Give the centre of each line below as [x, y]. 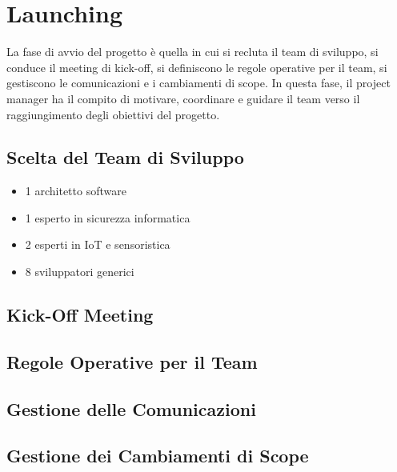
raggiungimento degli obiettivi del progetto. [113, 114]
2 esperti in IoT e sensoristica [98, 244]
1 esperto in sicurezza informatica [108, 217]
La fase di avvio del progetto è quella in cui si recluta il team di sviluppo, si [192, 52]
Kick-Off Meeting [80, 315]
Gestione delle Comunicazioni [131, 408]
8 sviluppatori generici [80, 272]
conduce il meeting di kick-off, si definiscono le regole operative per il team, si [197, 67]
